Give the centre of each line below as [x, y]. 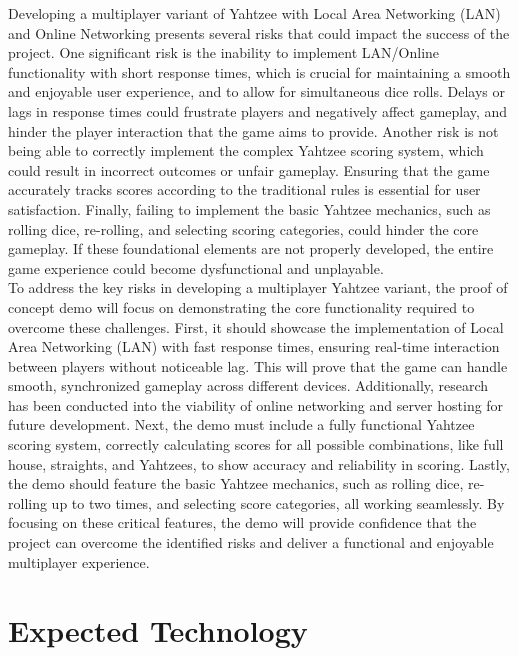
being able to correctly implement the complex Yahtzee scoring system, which [246, 150]
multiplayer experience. [79, 561]
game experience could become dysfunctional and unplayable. [196, 267]
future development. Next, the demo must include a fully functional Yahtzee [241, 424]
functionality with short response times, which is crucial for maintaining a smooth [259, 71]
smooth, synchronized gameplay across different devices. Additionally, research [248, 385]
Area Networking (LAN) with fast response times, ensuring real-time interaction [254, 346]
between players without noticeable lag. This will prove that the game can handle [258, 365]
